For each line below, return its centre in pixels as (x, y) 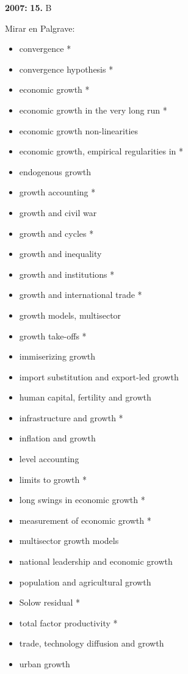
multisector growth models (69, 541)
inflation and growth (57, 438)
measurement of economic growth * (85, 520)
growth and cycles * (56, 233)
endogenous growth (55, 171)
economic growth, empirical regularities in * (101, 151)
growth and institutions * (67, 274)
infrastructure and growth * (71, 417)
